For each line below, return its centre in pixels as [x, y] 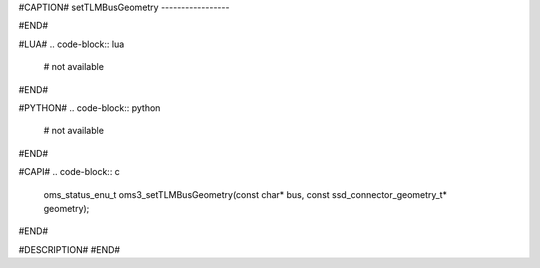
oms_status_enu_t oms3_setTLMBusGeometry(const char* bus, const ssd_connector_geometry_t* [245, 194]
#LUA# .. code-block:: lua [71, 44]
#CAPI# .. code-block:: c [69, 172]
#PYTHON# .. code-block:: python [89, 107]
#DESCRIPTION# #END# [69, 249]
